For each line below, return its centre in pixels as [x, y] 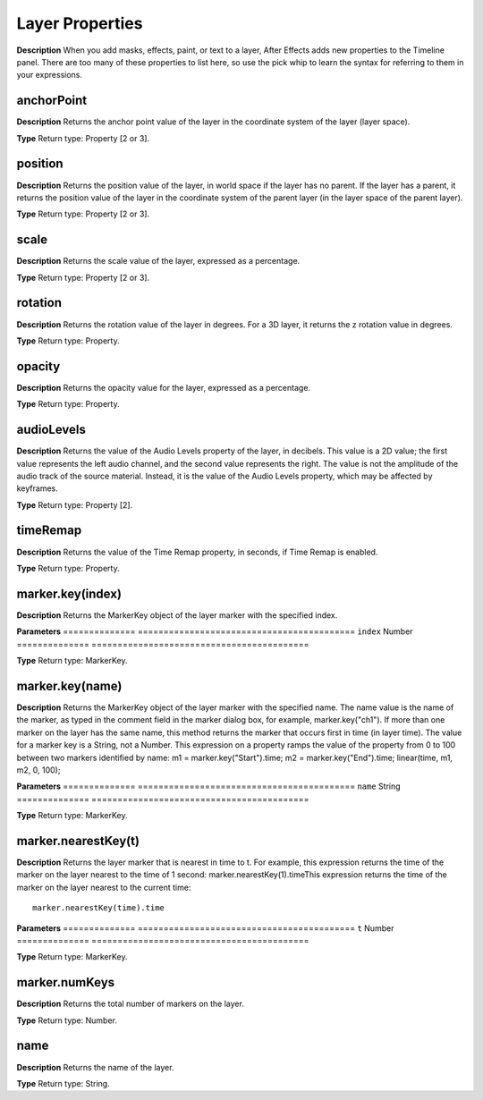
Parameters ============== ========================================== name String [209, 786]
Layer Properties [80, 23]
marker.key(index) [69, 593]
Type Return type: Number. [67, 1020]
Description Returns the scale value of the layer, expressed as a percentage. [158, 261]
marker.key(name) [69, 685]
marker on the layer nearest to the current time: [104, 887]
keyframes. [37, 488]
